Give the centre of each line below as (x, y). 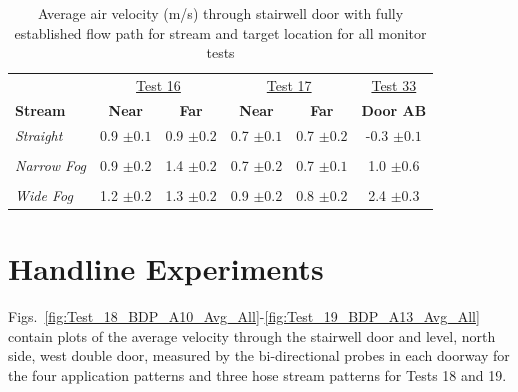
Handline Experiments (166, 268)
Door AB (394, 109)
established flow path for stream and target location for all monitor (220, 32)
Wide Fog (44, 194)
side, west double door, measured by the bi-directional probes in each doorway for (259, 355)
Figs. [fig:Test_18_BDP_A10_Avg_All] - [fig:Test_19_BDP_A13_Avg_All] (244, 316)
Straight (39, 134)
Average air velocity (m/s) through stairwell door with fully (220, 13)
